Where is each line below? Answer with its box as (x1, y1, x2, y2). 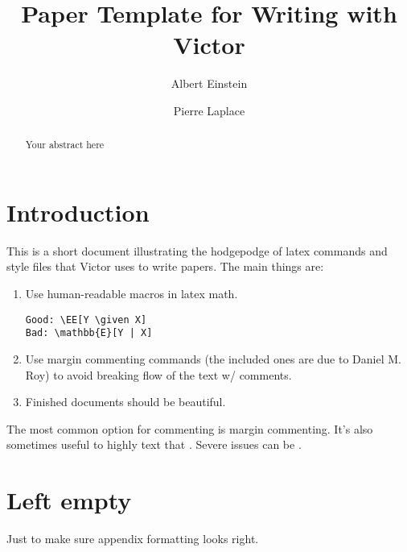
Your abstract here (25, 138, 105, 151)
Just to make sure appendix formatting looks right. (6, 530, 259, 547)
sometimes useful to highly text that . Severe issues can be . (6, 436, 302, 453)
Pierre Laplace (173, 102, 245, 118)
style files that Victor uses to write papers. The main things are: (6, 258, 324, 275)
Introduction (6, 195, 150, 228)
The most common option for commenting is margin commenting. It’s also (6, 420, 373, 437)
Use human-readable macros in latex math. (25, 285, 238, 302)
